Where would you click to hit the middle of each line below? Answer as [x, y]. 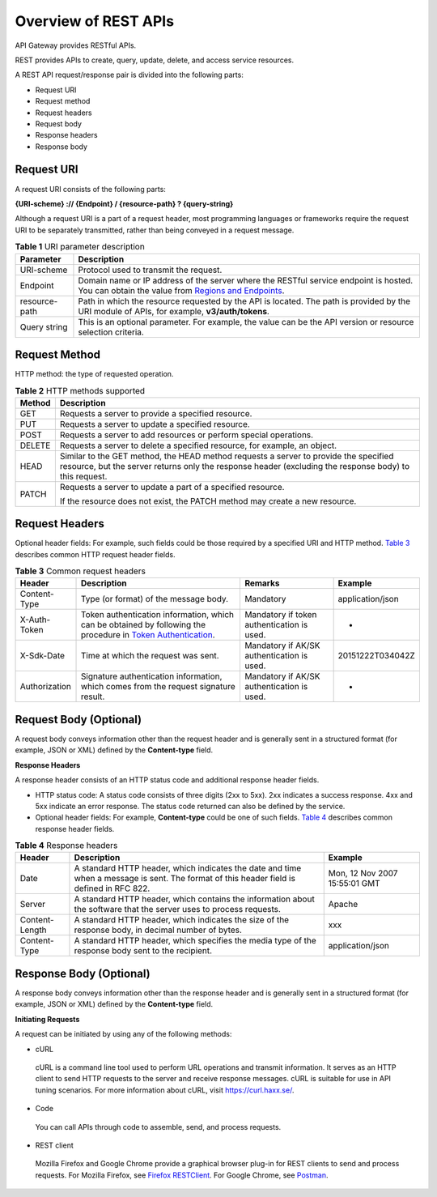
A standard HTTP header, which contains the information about [194, 899]
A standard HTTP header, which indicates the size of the [182, 920]
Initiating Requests [47, 1019]
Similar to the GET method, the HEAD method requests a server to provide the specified [227, 456]
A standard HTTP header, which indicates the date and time [188, 868]
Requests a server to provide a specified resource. [156, 413]
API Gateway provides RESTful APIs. [76, 45]
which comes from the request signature [159, 687]
